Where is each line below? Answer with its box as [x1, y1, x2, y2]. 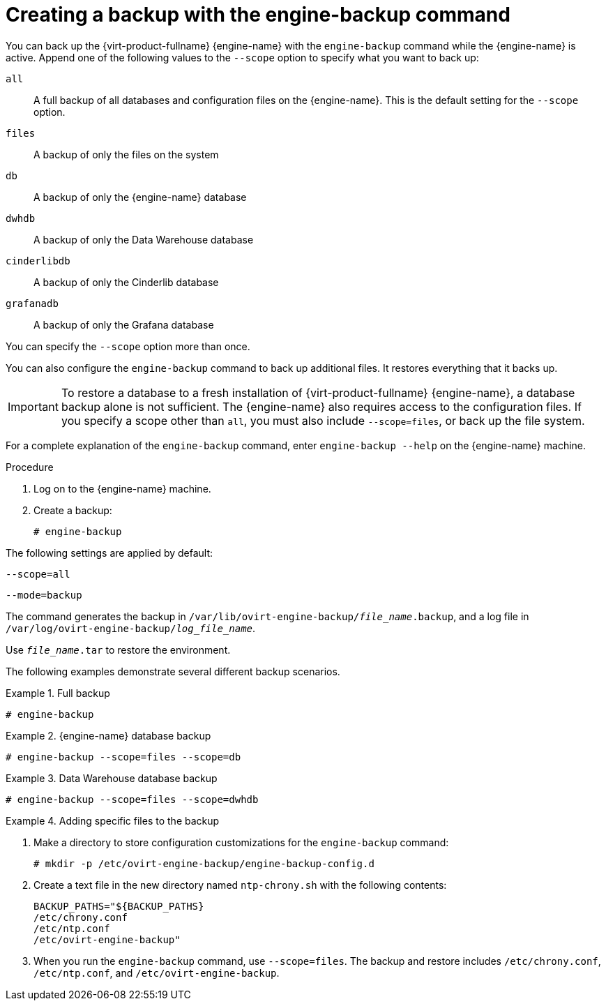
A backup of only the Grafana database [33, 318, 214, 331]
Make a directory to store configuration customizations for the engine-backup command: [33, 836, 449, 848]
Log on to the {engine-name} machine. [33, 482, 211, 495]
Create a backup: [33, 504, 112, 516]
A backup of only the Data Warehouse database [33, 233, 254, 246]
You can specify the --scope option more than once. [6, 340, 250, 352]
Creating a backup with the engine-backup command [6, 3, 510, 27]
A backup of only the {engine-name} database [33, 190, 247, 203]
